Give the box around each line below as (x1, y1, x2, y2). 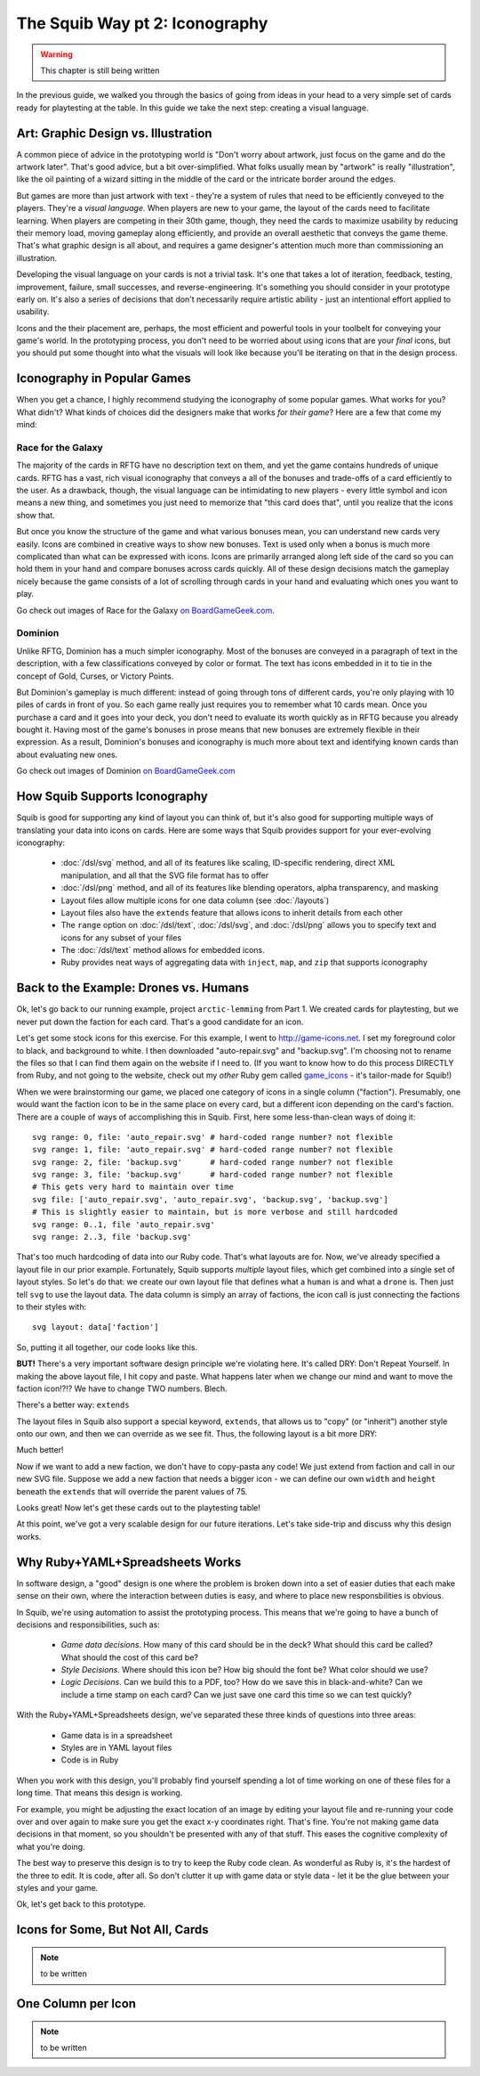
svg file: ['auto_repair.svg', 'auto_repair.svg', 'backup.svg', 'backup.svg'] (32, 1194, 388, 1204)
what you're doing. (16, 1841, 85, 1852)
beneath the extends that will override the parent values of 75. (16, 1486, 248, 1496)
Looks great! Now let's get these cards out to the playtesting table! (16, 1502, 261, 1513)
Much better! (16, 1445, 64, 1455)
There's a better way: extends (16, 1399, 130, 1411)
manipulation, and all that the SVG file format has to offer (60, 869, 269, 881)
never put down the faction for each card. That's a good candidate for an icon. (16, 1016, 304, 1027)
